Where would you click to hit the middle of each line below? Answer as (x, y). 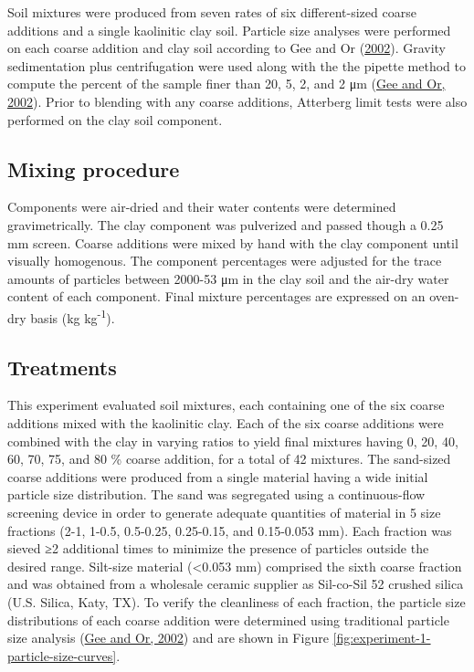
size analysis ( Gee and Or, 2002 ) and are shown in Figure (168, 638)
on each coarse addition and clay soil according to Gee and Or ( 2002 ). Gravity (227, 48)
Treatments (62, 367)
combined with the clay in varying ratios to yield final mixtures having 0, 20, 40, (233, 441)
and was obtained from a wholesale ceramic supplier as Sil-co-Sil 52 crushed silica (236, 584)
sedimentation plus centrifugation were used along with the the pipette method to (237, 65)
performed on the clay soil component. (115, 119)
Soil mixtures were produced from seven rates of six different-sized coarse (212, 12)
